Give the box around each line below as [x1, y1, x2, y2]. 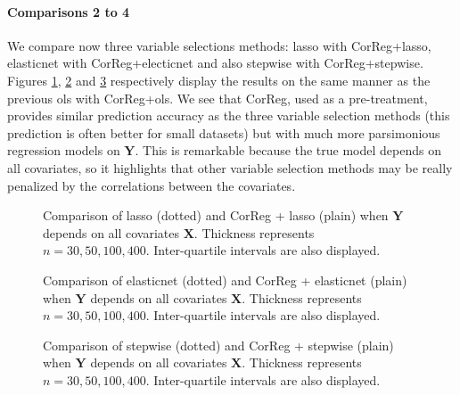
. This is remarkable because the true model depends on [135, 141, 441, 160]
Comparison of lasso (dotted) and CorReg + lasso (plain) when [43, 206, 389, 225]
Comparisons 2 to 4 [7, 2, 130, 21]
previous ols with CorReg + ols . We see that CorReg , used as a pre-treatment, [7, 88, 428, 107]
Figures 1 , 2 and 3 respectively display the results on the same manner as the [7, 70, 431, 89]
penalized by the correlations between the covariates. [7, 176, 296, 194]
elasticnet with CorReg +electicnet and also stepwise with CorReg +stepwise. [7, 53, 423, 72]
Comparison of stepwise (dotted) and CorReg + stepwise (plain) [43, 335, 394, 354]
